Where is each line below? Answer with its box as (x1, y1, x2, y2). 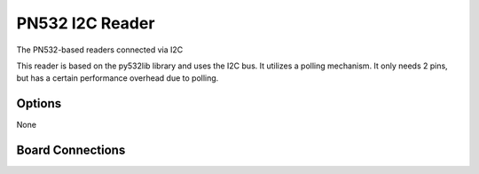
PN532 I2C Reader (16, 13, 155, 33)
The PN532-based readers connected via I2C (16, 44, 184, 55)
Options (16, 96, 62, 111)
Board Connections (16, 143, 126, 158)
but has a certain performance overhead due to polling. (16, 73, 219, 83)
